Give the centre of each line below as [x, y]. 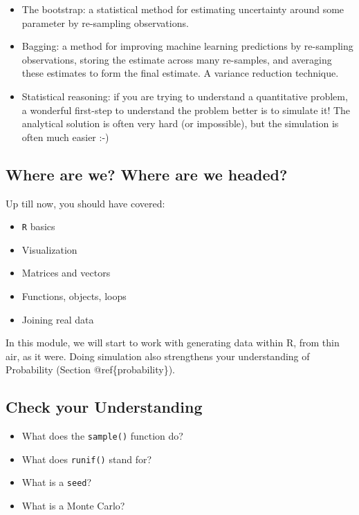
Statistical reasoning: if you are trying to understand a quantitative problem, [185, 96]
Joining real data [58, 319]
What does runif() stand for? [87, 459]
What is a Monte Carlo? [73, 506]
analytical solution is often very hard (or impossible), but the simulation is [180, 123]
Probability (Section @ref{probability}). [90, 369]
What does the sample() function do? [102, 436]
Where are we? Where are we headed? [147, 174]
